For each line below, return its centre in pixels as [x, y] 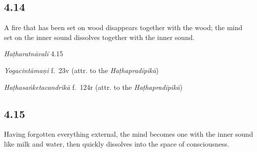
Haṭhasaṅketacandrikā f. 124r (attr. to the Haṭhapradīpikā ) [93, 87]
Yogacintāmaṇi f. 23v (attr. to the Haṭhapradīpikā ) [82, 70]
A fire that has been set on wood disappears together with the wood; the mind [123, 27]
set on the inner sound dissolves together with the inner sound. [99, 37]
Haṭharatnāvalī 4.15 [34, 54]
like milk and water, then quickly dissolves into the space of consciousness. [117, 143]
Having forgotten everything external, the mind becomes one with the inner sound [128, 134]
